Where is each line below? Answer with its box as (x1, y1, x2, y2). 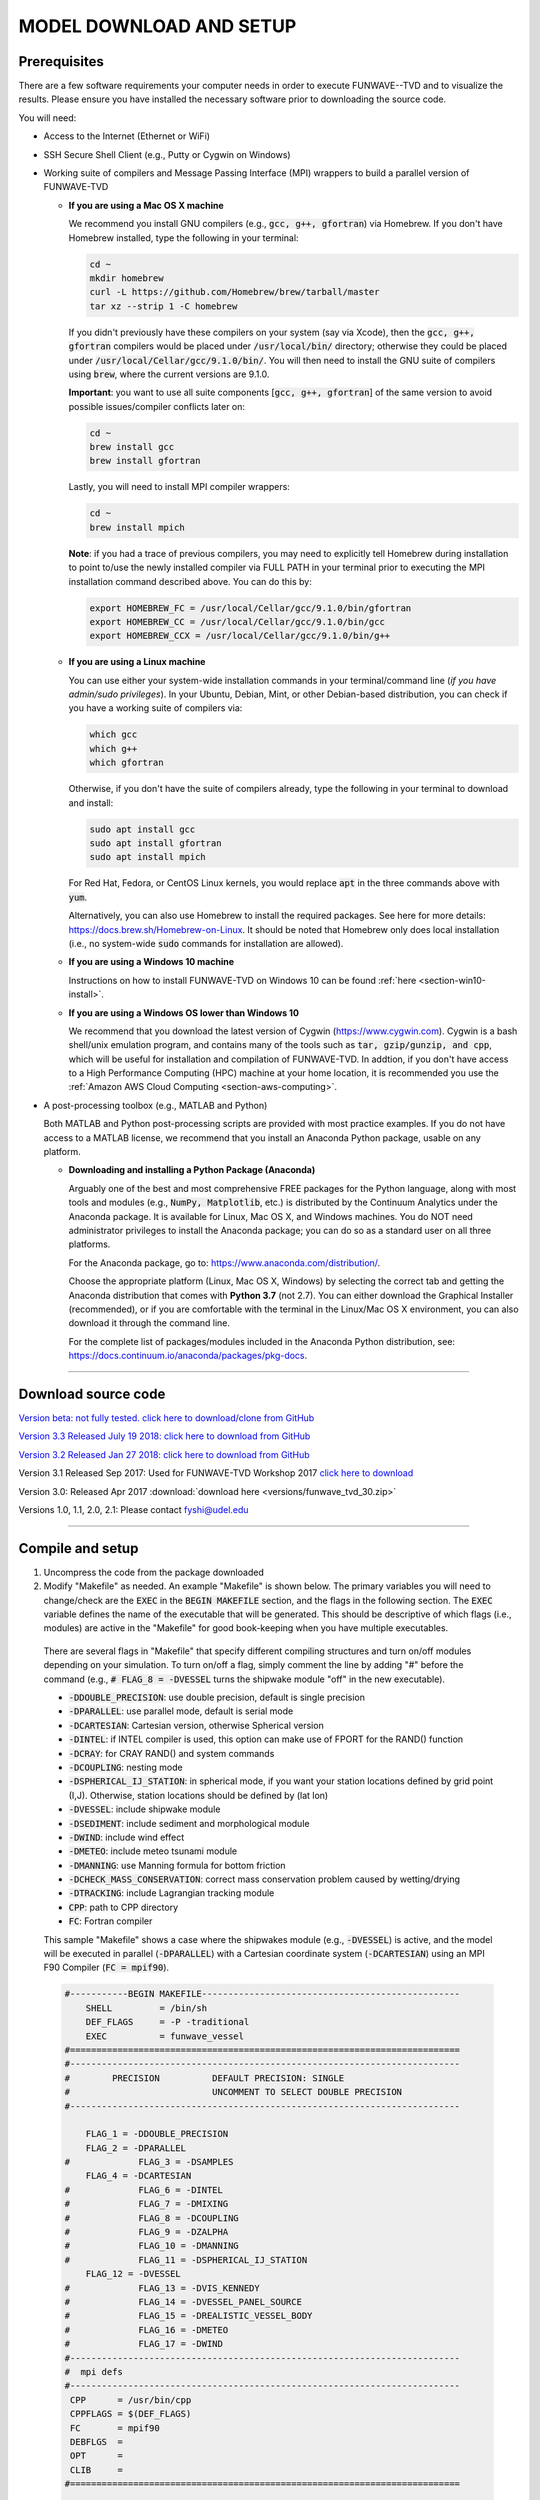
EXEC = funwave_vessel (85, 2030, 245, 2042)
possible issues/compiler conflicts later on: (68, 400, 245, 412)
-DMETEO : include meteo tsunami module (68, 1845, 238, 1857)
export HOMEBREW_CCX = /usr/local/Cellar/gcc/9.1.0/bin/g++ (89, 630, 391, 642)
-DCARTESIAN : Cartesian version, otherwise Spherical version (68, 1719, 324, 1731)
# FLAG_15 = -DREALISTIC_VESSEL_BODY (64, 2310, 313, 2322)
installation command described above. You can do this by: (68, 575, 312, 587)
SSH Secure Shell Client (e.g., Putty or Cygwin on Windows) (43, 148, 291, 160)
